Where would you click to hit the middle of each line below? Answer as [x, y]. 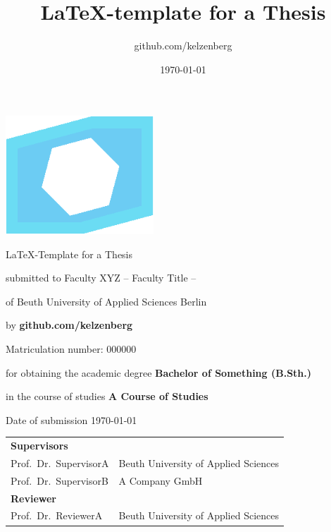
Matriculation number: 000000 [71, 348]
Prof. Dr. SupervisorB [60, 480]
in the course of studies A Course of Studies [107, 396]
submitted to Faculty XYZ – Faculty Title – [101, 278]
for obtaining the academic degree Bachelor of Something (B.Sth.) [159, 372]
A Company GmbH [161, 480]
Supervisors [39, 446]
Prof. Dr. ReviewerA [57, 515]
